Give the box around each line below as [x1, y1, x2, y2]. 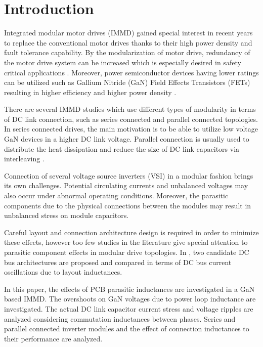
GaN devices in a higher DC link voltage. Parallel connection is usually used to [4, 134, 249, 144]
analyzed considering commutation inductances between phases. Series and [4, 313, 236, 324]
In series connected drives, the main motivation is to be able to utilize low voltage [4, 123, 258, 134]
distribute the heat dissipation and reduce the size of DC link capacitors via [4, 143, 240, 154]
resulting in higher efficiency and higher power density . [4, 86, 177, 97]
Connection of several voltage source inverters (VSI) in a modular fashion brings [4, 170, 253, 181]
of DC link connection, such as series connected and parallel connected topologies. [4, 113, 258, 124]
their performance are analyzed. [4, 333, 103, 343]
